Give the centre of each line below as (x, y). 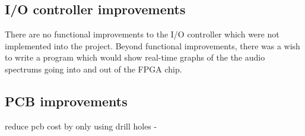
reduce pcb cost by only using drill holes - (81, 126)
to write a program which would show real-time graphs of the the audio (135, 57)
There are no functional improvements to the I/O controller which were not (142, 34)
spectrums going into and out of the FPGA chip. (93, 69)
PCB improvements (66, 101)
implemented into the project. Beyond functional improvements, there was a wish (152, 45)
